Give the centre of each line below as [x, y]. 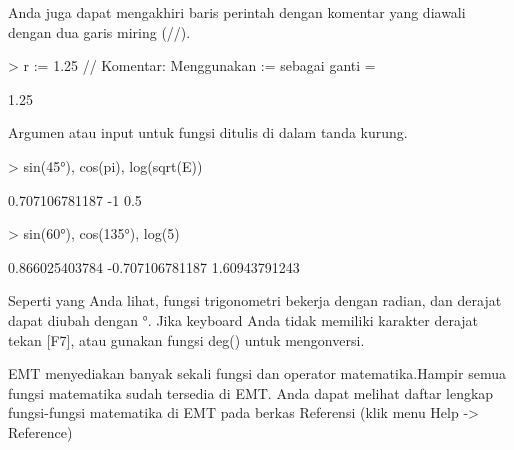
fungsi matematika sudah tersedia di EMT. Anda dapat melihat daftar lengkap [251, 392]
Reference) [40, 431]
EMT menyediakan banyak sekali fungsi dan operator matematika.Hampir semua [257, 373]
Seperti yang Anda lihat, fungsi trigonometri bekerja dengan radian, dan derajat [255, 300]
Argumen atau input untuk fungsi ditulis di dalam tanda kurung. [208, 132]
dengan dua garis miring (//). [99, 31]
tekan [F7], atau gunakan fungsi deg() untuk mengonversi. [186, 339]
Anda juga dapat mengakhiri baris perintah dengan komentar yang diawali [237, 12]
